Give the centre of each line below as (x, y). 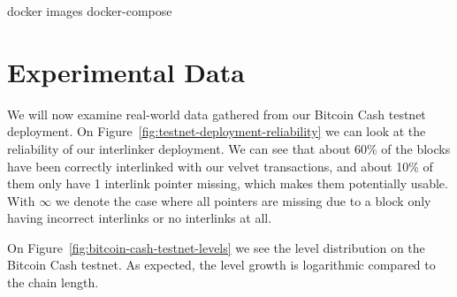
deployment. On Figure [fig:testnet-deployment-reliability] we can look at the (217, 131)
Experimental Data (126, 71)
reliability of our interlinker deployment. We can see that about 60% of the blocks (229, 148)
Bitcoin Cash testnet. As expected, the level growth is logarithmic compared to (221, 265)
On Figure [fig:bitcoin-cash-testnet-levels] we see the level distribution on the (216, 247)
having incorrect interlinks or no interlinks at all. (140, 218)
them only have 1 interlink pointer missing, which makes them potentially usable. (228, 183)
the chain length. (53, 282)
